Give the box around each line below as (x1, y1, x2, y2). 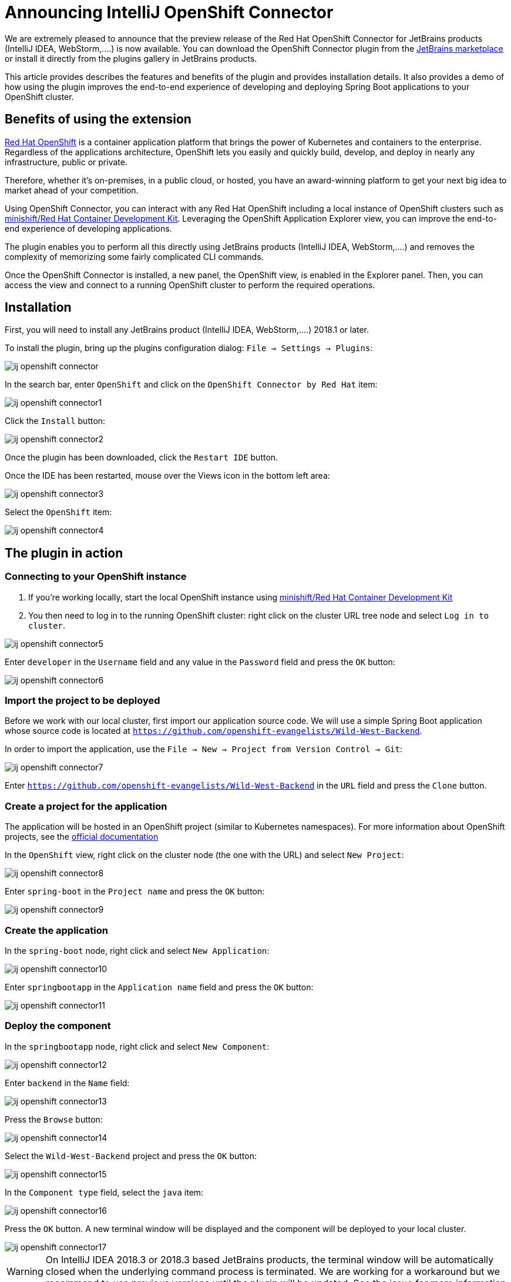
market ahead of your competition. (5, 185, 139, 195)
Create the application (5, 924, 108, 936)
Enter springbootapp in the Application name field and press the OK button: (5, 981, 314, 992)
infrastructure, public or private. (5, 156, 127, 167)
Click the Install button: (5, 416, 106, 426)
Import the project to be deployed (5, 695, 160, 707)
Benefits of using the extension (5, 112, 191, 127)
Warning (6, 1265, 43, 1277)
